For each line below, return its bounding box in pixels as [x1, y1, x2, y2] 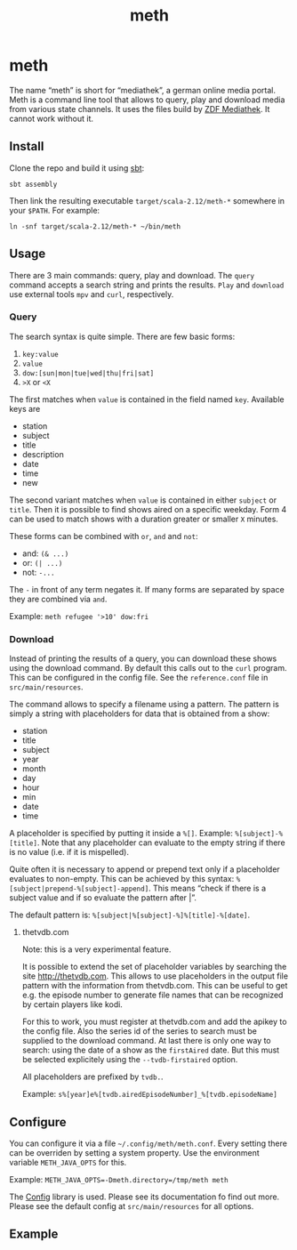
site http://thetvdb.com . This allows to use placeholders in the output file [21, 971, 289, 981]
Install [9, 139, 44, 154]
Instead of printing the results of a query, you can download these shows [9, 653, 277, 664]
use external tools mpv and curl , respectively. [9, 288, 174, 299]
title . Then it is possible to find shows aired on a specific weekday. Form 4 [9, 504, 287, 514]
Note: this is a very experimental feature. [21, 944, 172, 955]
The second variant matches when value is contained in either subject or [9, 495, 277, 505]
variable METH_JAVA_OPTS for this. [9, 1157, 127, 1167]
